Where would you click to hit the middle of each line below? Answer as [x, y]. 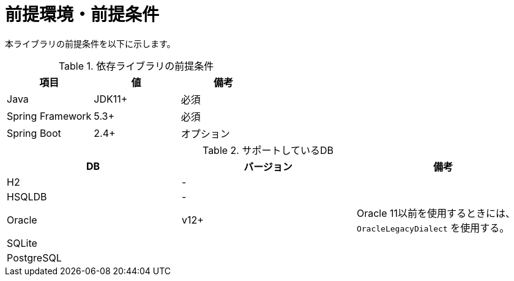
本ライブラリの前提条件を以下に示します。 [90, 43]
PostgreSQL [34, 257]
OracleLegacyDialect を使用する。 [433, 228]
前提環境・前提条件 [82, 15]
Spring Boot [34, 133]
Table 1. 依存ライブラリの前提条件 [136, 66]
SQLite [22, 243]
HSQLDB [27, 196]
